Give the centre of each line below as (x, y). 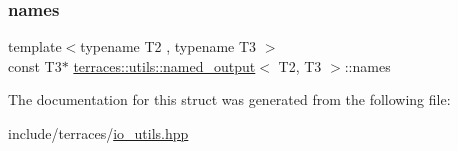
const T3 (35, 65)
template (35, 46)
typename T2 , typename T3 (168, 46)
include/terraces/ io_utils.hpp (98, 133)
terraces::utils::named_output (164, 65)
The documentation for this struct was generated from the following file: (229, 99)
